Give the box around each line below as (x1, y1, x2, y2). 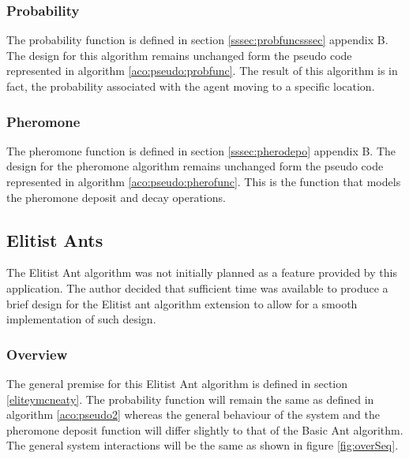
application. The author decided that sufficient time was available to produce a (6, 279, 388, 296)
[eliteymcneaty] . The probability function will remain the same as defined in (6, 390, 374, 407)
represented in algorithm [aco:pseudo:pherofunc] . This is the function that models (6, 174, 401, 189)
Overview (6, 344, 68, 364)
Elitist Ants (6, 227, 103, 252)
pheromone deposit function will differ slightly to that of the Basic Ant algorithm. (6, 421, 403, 438)
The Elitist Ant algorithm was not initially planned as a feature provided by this (6, 264, 397, 281)
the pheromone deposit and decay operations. (6, 188, 226, 205)
